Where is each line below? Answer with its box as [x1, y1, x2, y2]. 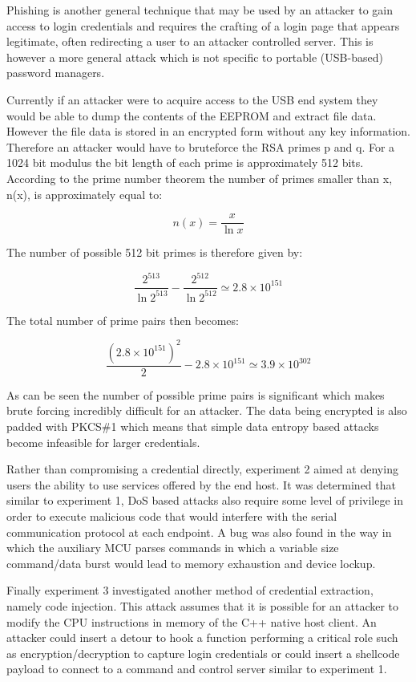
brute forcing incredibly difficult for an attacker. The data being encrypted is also [6, 402, 407, 419]
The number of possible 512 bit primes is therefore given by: [6, 244, 303, 261]
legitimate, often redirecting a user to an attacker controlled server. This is [6, 33, 374, 50]
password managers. [6, 64, 105, 81]
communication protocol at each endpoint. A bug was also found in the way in [6, 523, 392, 540]
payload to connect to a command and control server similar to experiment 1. [6, 660, 387, 677]
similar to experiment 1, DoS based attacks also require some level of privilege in [6, 492, 404, 509]
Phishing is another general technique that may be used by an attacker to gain [6, 2, 393, 18]
